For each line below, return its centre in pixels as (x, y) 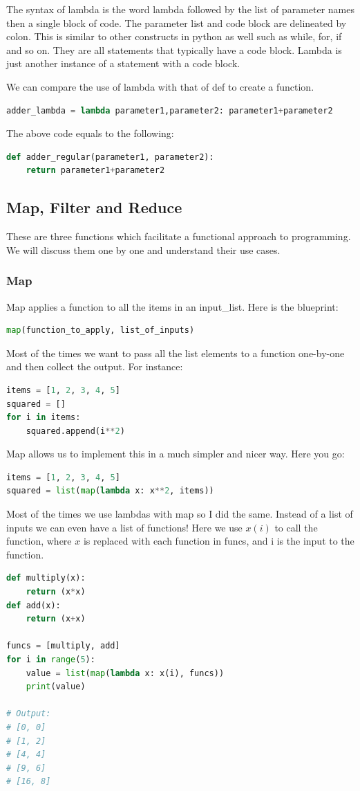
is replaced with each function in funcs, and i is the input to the (219, 541)
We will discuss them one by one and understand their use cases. (143, 249)
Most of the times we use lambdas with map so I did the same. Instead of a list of (180, 514)
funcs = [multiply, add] (63, 646)
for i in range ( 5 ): (51, 660)
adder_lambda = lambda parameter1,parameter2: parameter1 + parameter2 (170, 110)
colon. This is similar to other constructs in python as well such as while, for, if (174, 36)
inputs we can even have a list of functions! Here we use (124, 527)
